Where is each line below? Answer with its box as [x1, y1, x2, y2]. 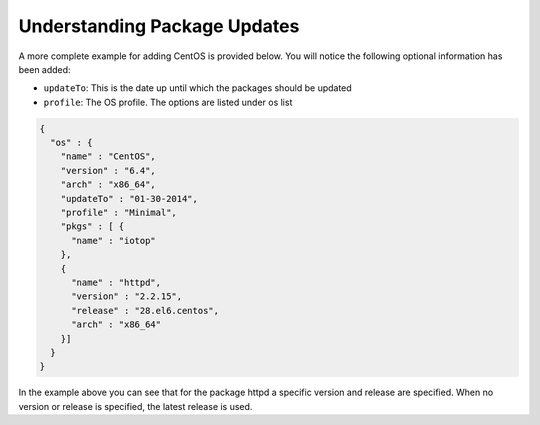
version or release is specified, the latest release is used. [18, 400, 253, 412]
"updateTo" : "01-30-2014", [60, 193, 199, 204]
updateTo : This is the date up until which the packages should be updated [43, 82, 352, 94]
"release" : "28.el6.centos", [71, 305, 220, 316]
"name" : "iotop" [71, 235, 157, 246]
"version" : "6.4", [60, 165, 157, 176]
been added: [18, 63, 71, 75]
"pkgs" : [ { [60, 221, 125, 232]
